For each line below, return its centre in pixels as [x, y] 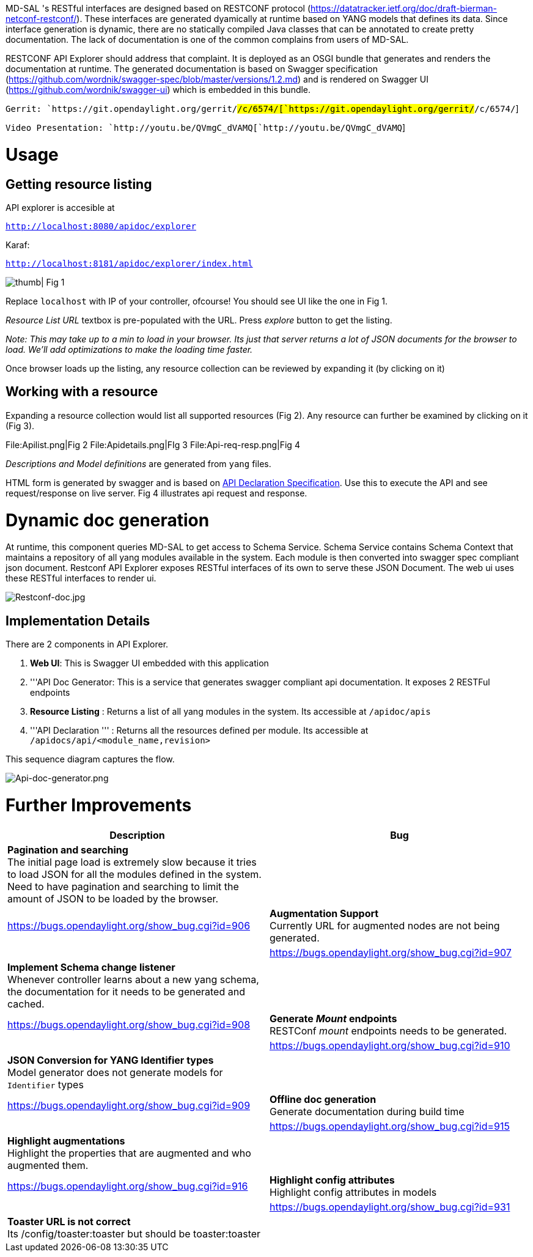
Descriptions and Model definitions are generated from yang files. [138, 463]
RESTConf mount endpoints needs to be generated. [388, 1030]
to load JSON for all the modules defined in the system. [134, 874]
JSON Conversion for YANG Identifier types [111, 1060]
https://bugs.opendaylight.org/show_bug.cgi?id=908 [129, 1024]
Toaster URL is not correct [69, 1221]
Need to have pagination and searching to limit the [123, 886]
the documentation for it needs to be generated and [126, 991]
